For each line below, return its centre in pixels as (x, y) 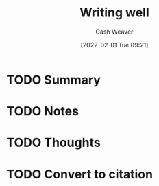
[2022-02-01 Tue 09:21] (114, 45)
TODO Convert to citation (80, 174)
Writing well (114, 13)
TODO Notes (43, 112)
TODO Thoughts (53, 143)
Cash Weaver (114, 32)
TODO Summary (53, 80)
